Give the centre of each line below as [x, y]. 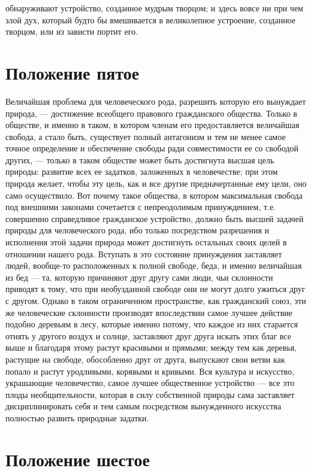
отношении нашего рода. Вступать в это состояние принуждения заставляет [144, 253]
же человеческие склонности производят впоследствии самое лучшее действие [149, 312]
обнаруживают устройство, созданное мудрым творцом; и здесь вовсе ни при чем [154, 8]
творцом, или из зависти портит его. [72, 31]
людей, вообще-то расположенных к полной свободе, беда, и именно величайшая [154, 265]
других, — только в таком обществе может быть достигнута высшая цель [140, 159]
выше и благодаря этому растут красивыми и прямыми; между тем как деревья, [151, 347]
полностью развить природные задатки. [77, 417]
